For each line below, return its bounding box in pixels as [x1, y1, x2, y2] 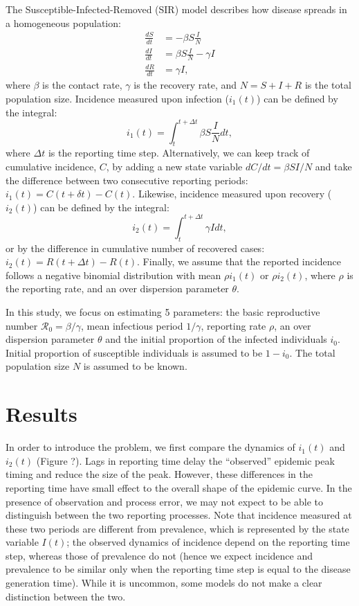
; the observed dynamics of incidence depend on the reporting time [66, 535, 350, 549]
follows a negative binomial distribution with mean [6, 267, 221, 282]
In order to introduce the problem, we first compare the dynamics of [6, 440, 295, 454]
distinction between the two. [6, 589, 126, 603]
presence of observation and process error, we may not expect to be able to [6, 494, 323, 508]
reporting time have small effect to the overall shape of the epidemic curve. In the [6, 480, 352, 494]
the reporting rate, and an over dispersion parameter [6, 281, 229, 296]
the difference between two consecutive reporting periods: [6, 172, 248, 187]
